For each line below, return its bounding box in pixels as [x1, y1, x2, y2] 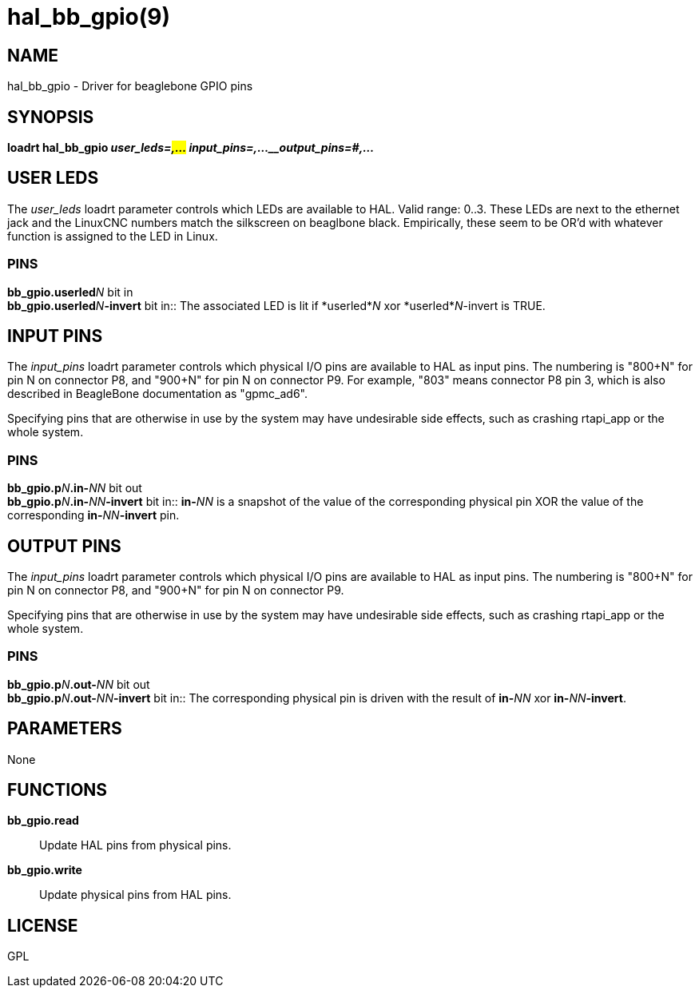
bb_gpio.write [7, 863, 82, 877]
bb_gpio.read [7, 813, 79, 828]
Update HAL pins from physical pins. [39, 838, 232, 853]
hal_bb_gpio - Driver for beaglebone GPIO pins [7, 79, 253, 93]
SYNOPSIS [7, 106, 94, 127]
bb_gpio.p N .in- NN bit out [7, 481, 142, 495]
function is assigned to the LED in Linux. [7, 229, 218, 243]
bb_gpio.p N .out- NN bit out [7, 677, 150, 691]
